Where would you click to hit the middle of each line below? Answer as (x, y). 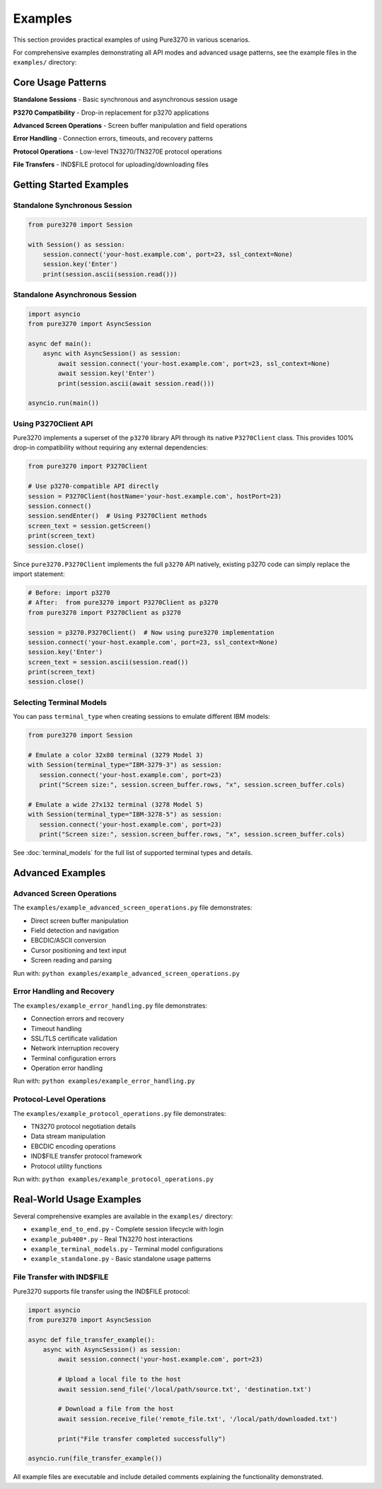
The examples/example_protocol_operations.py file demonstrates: (120, 1113)
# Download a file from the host (116, 1409)
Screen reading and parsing (71, 960)
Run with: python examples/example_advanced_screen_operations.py (126, 973)
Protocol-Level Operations (59, 1099)
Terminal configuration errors (74, 1058)
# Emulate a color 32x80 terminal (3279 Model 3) (116, 755)
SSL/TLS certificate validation (74, 1038)
